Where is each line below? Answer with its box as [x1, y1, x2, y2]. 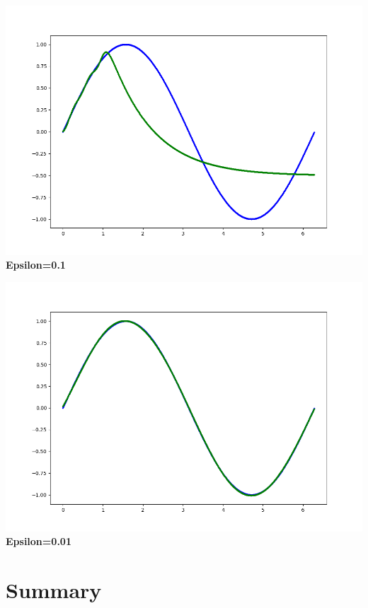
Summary [6, 575, 102, 604]
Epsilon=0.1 [6, 257, 66, 272]
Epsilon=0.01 [6, 534, 71, 549]
